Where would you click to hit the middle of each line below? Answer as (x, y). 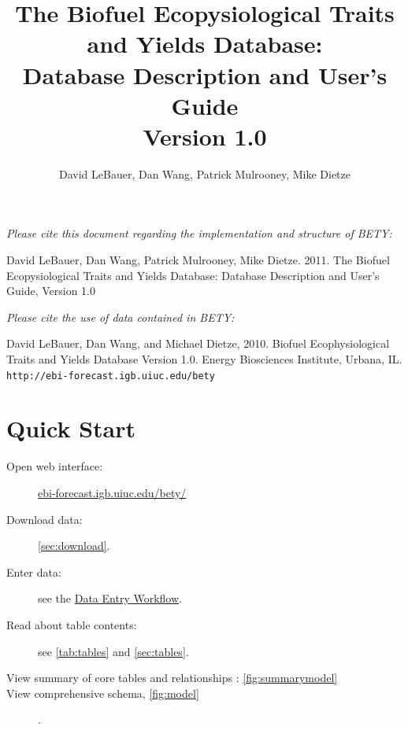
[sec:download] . (74, 546)
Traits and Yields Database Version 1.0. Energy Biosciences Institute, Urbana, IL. (204, 359)
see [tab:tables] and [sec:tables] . (113, 651)
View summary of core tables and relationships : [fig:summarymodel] (172, 678)
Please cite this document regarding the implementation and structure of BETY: (199, 233)
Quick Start (71, 428)
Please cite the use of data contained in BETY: (121, 317)
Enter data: (34, 571)
